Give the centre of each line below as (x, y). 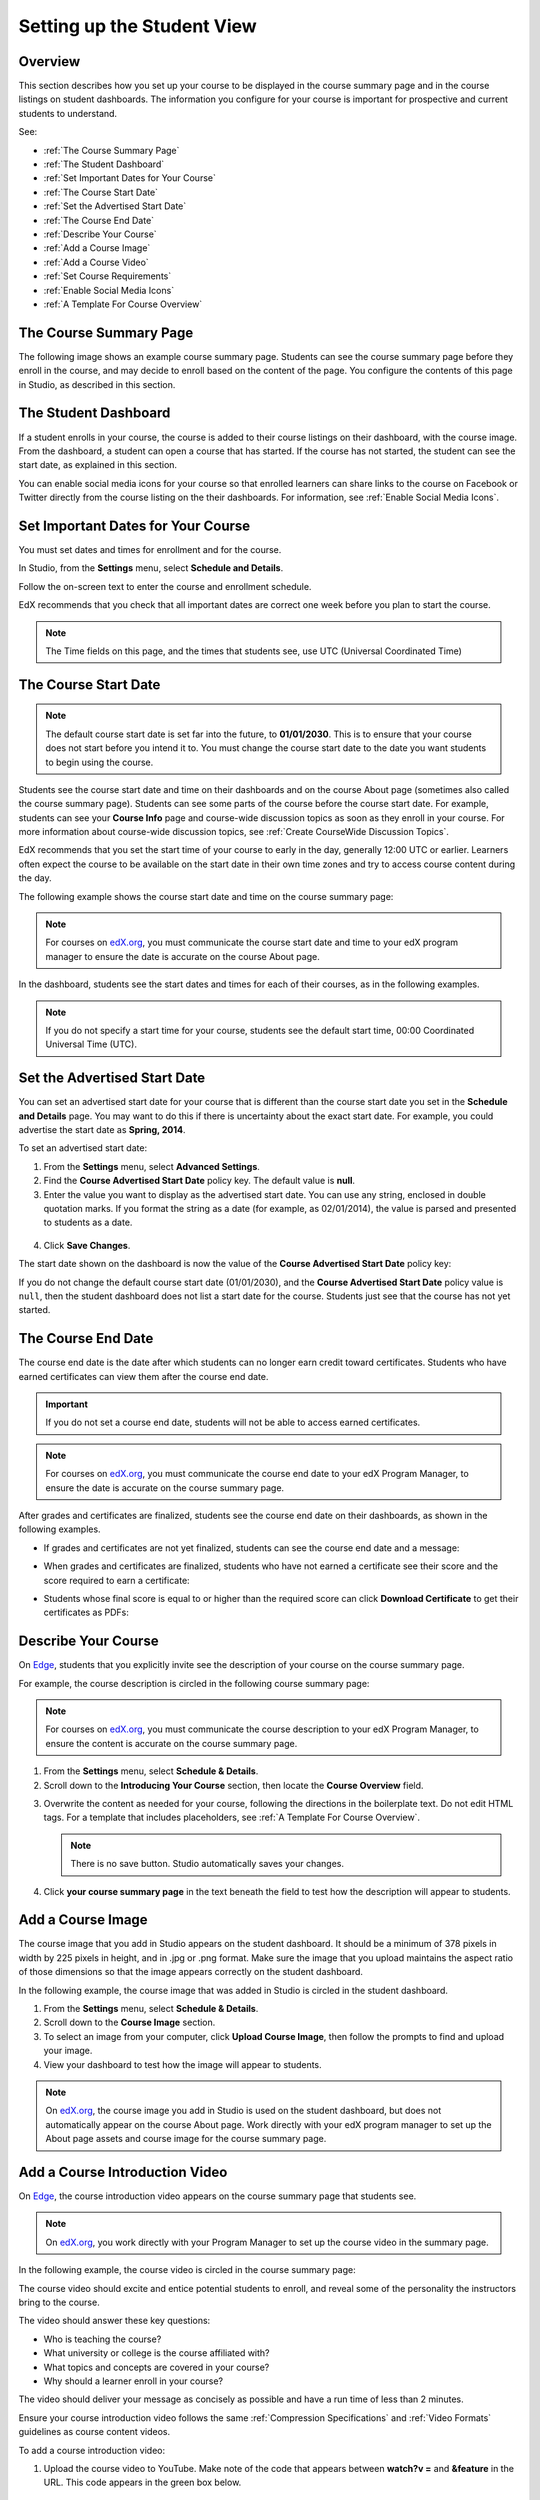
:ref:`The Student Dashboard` (104, 164)
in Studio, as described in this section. (97, 384)
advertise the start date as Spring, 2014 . (102, 1130)
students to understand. (68, 113)
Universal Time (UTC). (91, 1044)
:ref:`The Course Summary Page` (111, 150)
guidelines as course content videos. (94, 2432)
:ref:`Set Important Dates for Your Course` (130, 178)
